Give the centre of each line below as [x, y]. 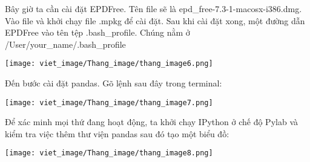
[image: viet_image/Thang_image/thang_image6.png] [109, 64]
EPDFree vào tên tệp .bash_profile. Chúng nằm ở [97, 32]
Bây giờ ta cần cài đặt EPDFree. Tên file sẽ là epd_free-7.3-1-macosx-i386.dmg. [153, 8]
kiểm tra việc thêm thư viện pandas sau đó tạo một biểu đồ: [117, 133]
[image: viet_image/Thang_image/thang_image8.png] [109, 153]
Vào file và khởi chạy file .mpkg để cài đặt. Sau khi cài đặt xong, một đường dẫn [155, 20]
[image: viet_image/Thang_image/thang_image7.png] [109, 102]
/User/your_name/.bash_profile [65, 44]
